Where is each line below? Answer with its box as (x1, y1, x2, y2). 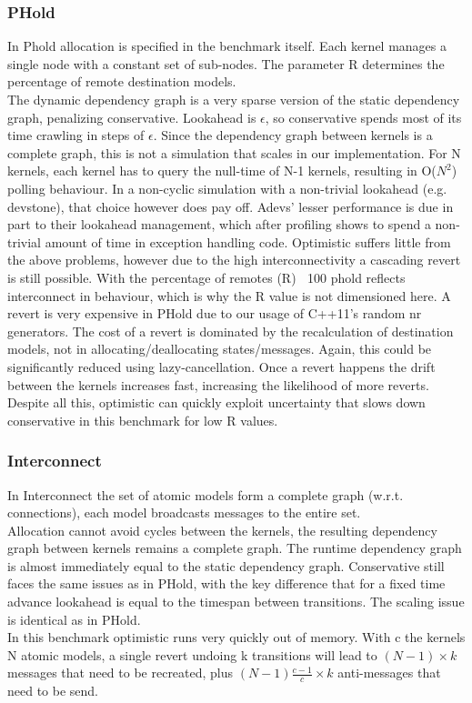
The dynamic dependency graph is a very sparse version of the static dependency (7, 90, 460, 108)
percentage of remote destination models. (7, 72, 236, 91)
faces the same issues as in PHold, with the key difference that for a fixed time (7, 574, 446, 593)
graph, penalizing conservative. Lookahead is (7, 107, 256, 126)
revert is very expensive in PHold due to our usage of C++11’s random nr (7, 304, 422, 323)
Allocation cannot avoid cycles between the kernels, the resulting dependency (7, 520, 437, 539)
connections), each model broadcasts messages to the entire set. (7, 503, 361, 522)
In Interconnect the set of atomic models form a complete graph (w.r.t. (7, 485, 404, 504)
